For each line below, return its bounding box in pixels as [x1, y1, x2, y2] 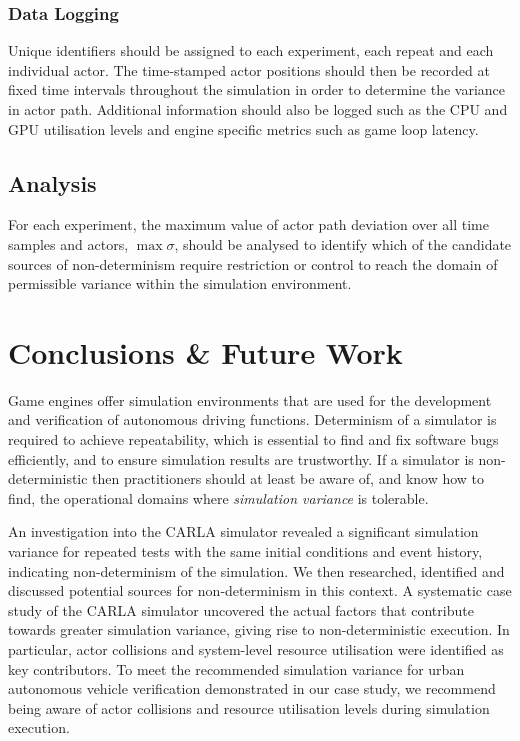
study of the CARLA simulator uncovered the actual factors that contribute [8, 599, 474, 620]
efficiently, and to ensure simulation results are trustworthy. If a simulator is [8, 448, 474, 469]
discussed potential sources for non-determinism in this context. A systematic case [8, 580, 512, 601]
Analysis [8, 167, 97, 198]
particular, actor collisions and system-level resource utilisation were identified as [8, 639, 504, 660]
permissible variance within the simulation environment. [8, 273, 352, 294]
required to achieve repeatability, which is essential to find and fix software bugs [8, 429, 499, 450]
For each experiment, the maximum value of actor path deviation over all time [8, 214, 489, 235]
